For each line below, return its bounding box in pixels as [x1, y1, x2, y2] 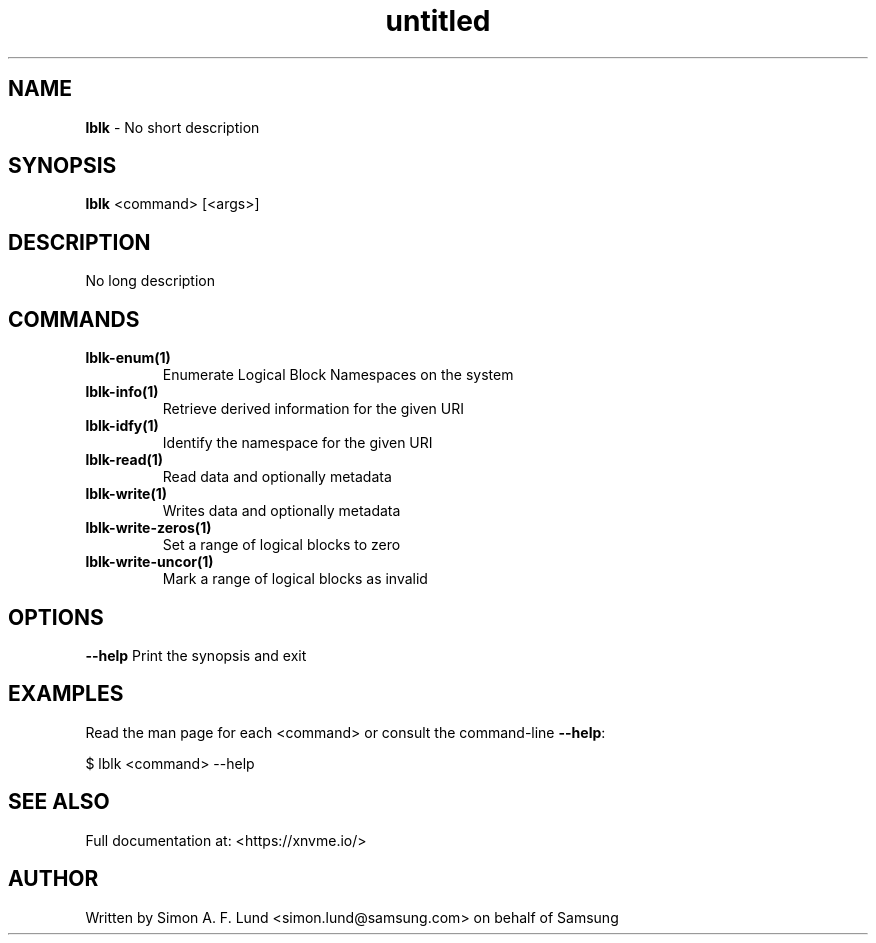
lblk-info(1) [85, 383, 159, 401]
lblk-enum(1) [85, 349, 171, 367]
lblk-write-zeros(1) [85, 519, 212, 537]
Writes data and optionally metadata [162, 502, 401, 520]
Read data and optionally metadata [162, 468, 392, 486]
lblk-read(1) [85, 451, 164, 469]
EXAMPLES [8, 681, 124, 707]
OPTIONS [8, 604, 104, 630]
